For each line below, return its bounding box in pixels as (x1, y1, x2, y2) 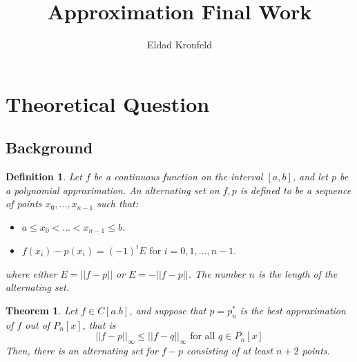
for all (190, 332, 215, 342)
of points (6, 196, 42, 211)
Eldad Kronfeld (147, 37, 212, 52)
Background (6, 137, 93, 158)
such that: (97, 196, 138, 211)
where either (6, 266, 57, 280)
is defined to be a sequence (240, 182, 351, 197)
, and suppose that (129, 303, 206, 317)
